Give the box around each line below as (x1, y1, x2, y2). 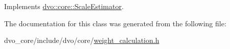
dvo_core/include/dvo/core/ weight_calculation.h (4, 35, 159, 45)
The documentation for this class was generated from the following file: (4, 18, 226, 28)
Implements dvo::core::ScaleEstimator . (4, 1, 124, 11)
